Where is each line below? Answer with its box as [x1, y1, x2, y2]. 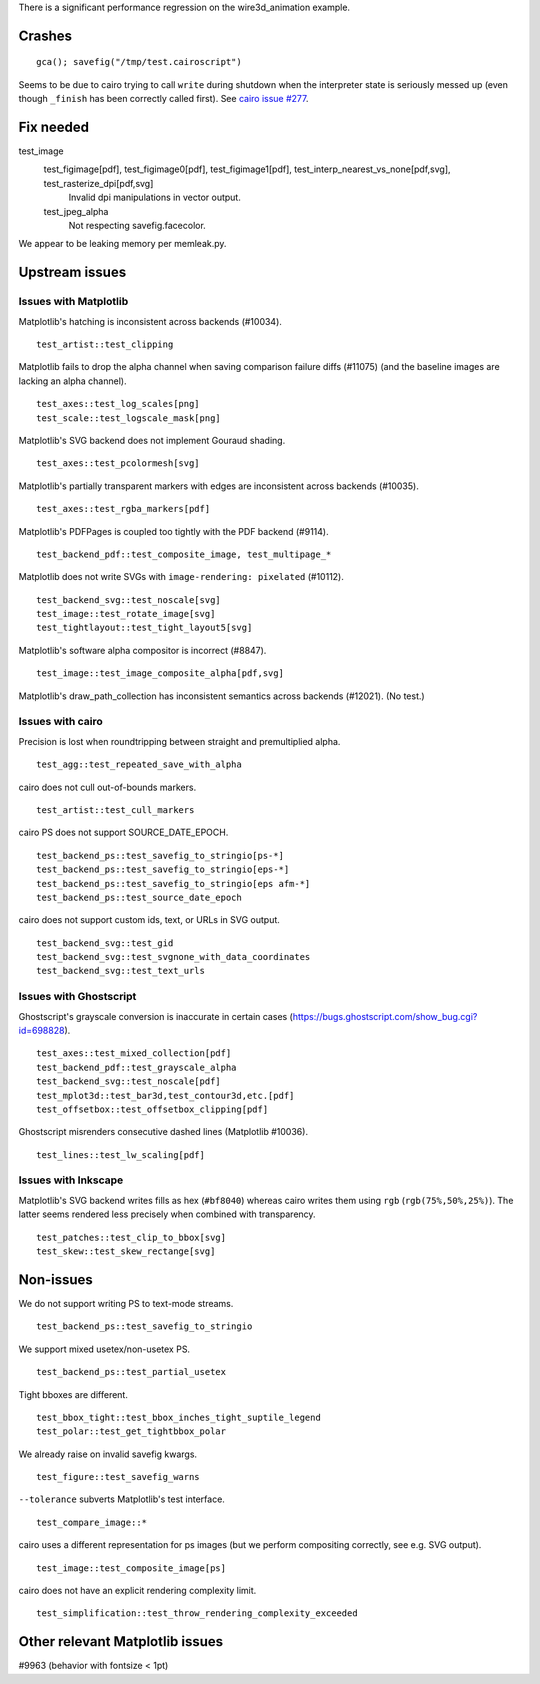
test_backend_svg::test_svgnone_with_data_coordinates [36, 951, 311, 963]
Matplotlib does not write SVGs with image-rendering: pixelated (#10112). [18, 571, 345, 583]
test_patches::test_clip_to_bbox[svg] [36, 1231, 227, 1243]
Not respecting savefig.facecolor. [68, 220, 207, 232]
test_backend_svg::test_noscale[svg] [36, 594, 222, 605]
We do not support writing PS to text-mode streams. [18, 1297, 234, 1309]
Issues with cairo [18, 715, 104, 729]
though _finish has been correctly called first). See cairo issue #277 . [18, 93, 309, 105]
